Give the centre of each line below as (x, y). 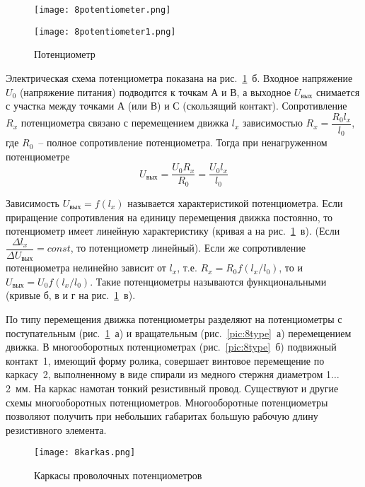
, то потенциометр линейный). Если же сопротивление (188, 248)
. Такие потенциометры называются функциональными (208, 281)
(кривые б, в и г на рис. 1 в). (71, 295)
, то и (291, 268)
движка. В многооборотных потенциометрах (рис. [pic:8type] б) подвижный (171, 347)
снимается (338, 92)
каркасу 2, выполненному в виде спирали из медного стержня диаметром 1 (168, 374)
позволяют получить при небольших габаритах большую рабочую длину (162, 416)
